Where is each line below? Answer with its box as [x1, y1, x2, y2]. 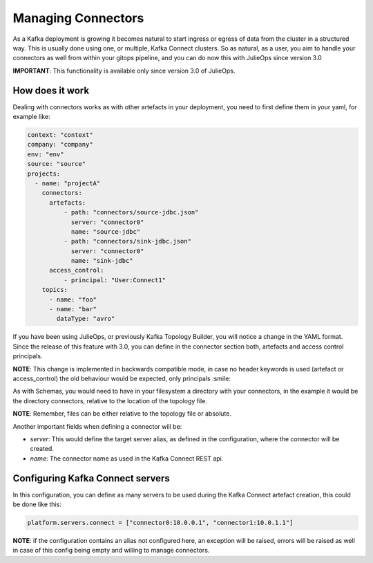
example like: [12, 113, 51, 121]
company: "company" [27, 140, 93, 149]
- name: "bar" [49, 305, 97, 313]
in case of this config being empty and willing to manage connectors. [12, 546, 210, 555]
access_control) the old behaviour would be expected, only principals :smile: [12, 374, 231, 382]
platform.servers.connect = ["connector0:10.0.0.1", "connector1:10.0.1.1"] [27, 519, 294, 526]
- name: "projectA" [35, 179, 101, 187]
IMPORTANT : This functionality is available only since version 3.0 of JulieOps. [12, 66, 236, 75]
